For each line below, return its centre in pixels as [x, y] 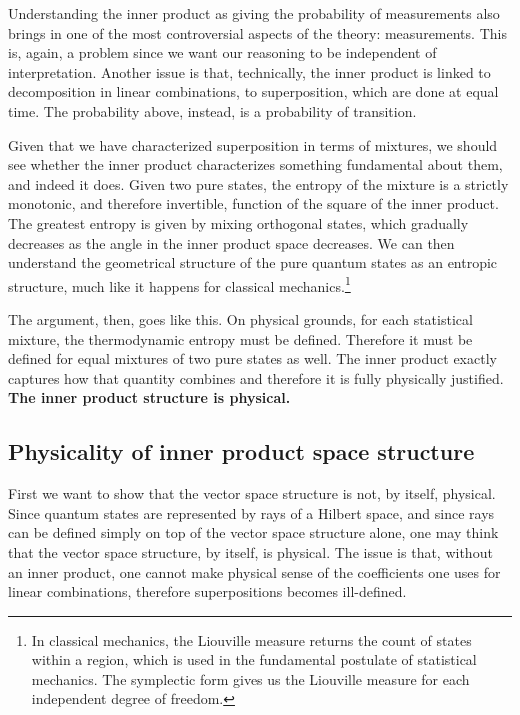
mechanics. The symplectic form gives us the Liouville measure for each [250, 678]
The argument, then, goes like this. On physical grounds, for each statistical [240, 318]
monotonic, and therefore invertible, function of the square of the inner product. [253, 203]
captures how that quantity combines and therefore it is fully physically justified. [256, 377]
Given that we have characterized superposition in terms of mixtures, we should [253, 144]
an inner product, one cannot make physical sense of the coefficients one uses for [254, 571]
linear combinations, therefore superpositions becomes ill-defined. [207, 591]
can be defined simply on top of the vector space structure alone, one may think [253, 532]
